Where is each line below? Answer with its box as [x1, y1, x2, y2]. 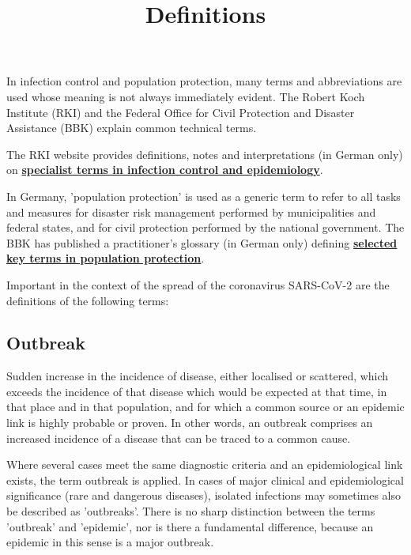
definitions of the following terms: [6, 292, 169, 308]
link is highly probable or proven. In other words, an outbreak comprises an [6, 414, 373, 431]
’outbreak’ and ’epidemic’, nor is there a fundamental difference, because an [6, 518, 374, 534]
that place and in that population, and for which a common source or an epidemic [6, 398, 405, 415]
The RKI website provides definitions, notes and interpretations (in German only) [6, 145, 403, 162]
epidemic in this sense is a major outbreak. [6, 534, 214, 550]
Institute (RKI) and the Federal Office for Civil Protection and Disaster [6, 104, 355, 120]
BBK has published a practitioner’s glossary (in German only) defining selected [6, 234, 398, 251]
